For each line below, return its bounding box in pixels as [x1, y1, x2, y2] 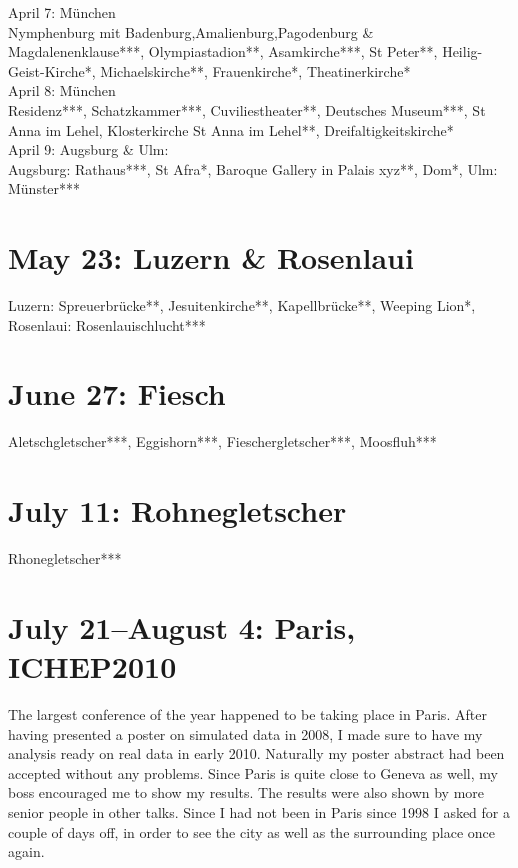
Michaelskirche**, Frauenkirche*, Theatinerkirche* [100, 60, 411, 81]
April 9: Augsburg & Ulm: [8, 139, 169, 160]
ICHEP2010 [8, 646, 177, 687]
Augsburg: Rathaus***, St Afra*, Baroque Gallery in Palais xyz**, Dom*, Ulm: [8, 158, 498, 179]
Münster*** [8, 178, 81, 199]
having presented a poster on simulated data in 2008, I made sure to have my [8, 723, 483, 744]
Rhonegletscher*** [8, 548, 122, 569]
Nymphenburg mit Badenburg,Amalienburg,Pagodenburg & [8, 21, 374, 42]
